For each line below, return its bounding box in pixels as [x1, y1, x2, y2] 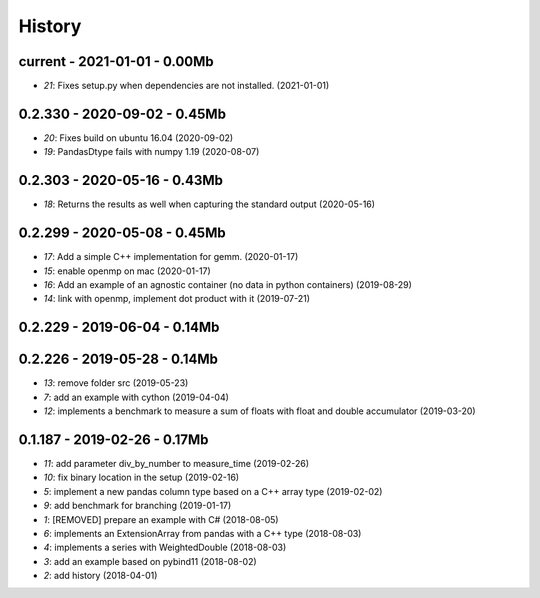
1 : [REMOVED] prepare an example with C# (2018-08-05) [43, 513, 279, 525]
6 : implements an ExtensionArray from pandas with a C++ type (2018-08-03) [43, 527, 362, 539]
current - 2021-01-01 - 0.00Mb [18, 53, 214, 70]
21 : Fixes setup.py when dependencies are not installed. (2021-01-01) [43, 80, 330, 92]
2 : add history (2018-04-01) [43, 570, 158, 582]
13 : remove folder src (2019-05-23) [43, 377, 189, 389]
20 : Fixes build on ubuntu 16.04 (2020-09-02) [43, 131, 234, 144]
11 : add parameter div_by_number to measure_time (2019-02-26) [43, 457, 310, 469]
